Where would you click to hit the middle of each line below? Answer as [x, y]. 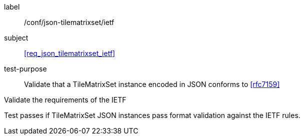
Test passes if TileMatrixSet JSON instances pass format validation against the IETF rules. [152, 115]
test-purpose [25, 69]
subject [16, 38]
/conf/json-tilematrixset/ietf [69, 22]
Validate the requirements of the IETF [65, 100]
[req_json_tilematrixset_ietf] [70, 53]
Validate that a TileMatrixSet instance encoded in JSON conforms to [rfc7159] [152, 84]
